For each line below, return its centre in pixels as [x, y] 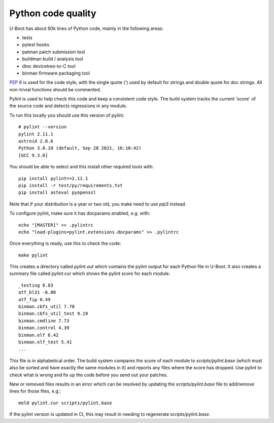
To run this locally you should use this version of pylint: [67, 115]
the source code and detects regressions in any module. [68, 106]
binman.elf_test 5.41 [45, 342]
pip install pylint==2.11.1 [53, 178]
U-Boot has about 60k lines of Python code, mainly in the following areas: [87, 28]
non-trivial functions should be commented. [55, 89]
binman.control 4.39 [44, 328]
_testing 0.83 [36, 285]
